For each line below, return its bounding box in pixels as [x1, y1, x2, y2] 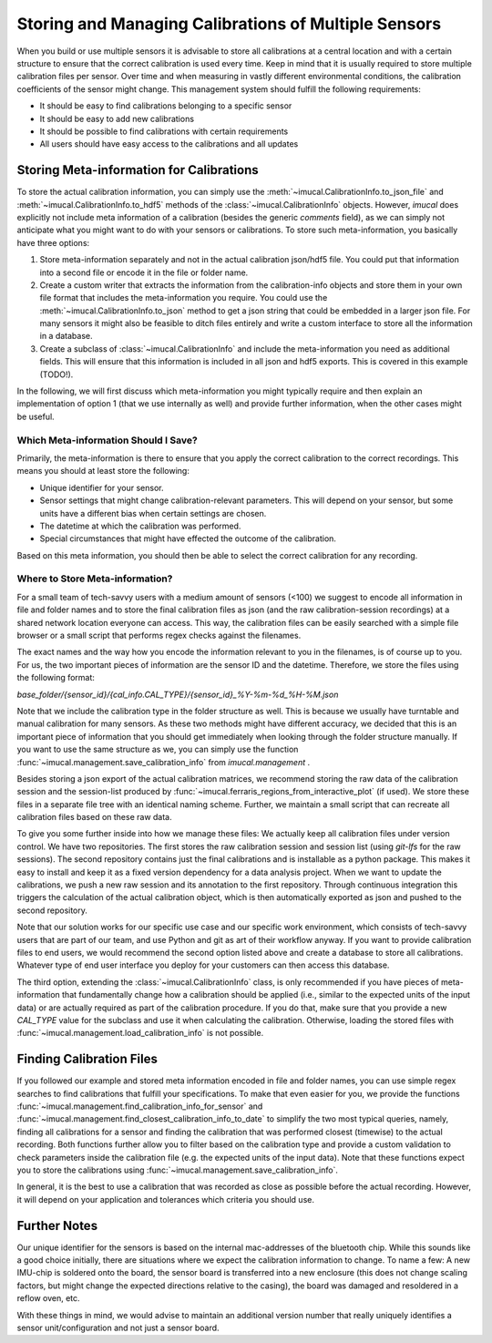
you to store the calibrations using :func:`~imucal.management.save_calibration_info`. [16, 1164, 339, 1175]
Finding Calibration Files [16, 1051, 159, 1067]
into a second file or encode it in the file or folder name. [39, 267, 249, 278]
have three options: [16, 237, 90, 248]
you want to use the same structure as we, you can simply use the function [16, 743, 299, 755]
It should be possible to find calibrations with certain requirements [39, 126, 289, 137]
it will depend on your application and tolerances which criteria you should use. [16, 1194, 314, 1205]
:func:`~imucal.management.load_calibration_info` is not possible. [16, 1028, 264, 1039]
